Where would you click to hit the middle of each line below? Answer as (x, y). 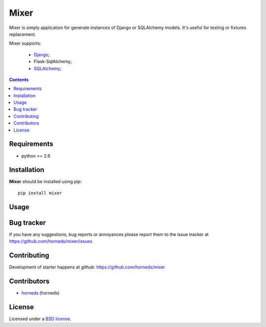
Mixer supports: (25, 43)
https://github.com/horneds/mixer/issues (51, 241)
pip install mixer (40, 193)
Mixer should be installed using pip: (46, 182)
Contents (19, 79)
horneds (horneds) (41, 293)
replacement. (23, 34)
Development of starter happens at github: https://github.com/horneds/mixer (87, 267)
